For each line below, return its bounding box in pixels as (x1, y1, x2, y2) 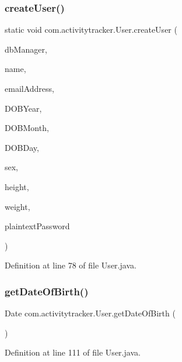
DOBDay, (5, 141, 39, 153)
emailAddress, (5, 82, 54, 94)
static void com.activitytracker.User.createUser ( (5, 23, 177, 36)
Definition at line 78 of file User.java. (5, 259, 136, 271)
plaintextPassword (5, 220, 70, 232)
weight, (5, 200, 30, 212)
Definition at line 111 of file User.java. (5, 346, 141, 358)
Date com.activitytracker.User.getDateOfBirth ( (5, 307, 176, 319)
